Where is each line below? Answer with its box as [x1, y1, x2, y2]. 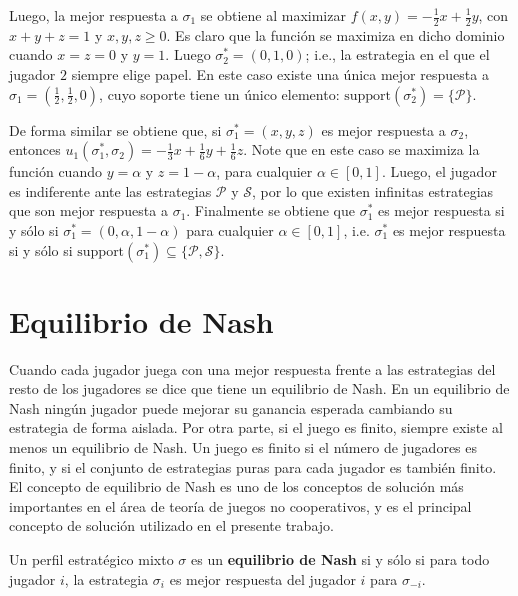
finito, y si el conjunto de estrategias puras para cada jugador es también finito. [9, 456, 497, 477]
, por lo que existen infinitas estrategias [252, 180, 494, 201]
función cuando [9, 161, 102, 182]
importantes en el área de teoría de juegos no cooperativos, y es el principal [9, 495, 472, 516]
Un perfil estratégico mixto [9, 549, 174, 570]
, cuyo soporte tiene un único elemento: [99, 83, 340, 104]
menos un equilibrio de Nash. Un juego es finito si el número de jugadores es [9, 437, 478, 458]
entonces [9, 139, 61, 160]
